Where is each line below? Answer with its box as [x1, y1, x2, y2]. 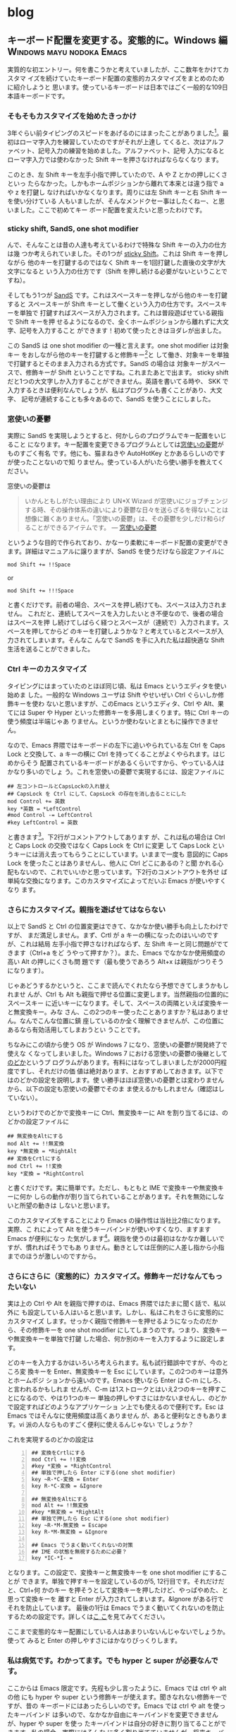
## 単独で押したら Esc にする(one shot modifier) [31, 1515, 170, 1523]
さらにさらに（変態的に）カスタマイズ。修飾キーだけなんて [7, 1271, 209, 1281]
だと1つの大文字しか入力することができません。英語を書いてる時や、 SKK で [7, 377, 229, 385]
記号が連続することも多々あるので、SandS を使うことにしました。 [20, 394, 215, 403]
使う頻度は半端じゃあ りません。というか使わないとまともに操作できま [7, 717, 213, 725]
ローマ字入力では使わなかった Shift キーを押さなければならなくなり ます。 [7, 155, 223, 163]
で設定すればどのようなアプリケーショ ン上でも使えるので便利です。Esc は [7, 1403, 224, 1411]
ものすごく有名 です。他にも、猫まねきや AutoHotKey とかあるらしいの [7, 449, 213, 458]
